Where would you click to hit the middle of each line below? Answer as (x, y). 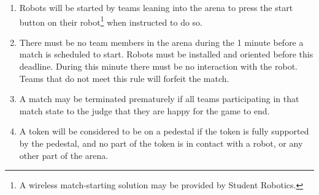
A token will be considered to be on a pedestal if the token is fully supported (164, 131)
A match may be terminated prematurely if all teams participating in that (159, 99)
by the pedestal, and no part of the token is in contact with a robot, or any (161, 143)
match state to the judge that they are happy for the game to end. (144, 110)
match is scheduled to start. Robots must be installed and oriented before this (166, 54)
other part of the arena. (64, 155)
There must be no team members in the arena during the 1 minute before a (161, 42)
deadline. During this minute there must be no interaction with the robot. (159, 66)
